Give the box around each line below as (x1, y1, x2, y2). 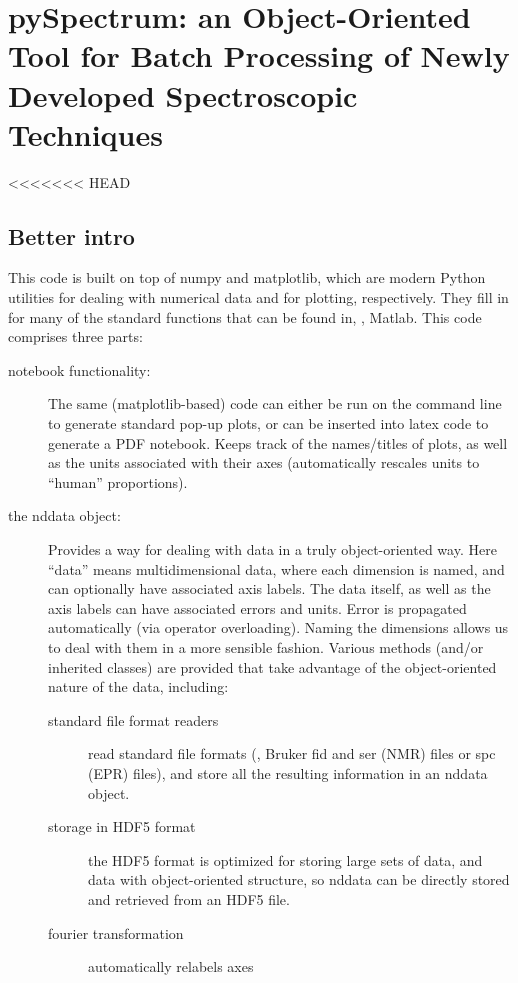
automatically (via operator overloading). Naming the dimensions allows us (48, 617, 509, 638)
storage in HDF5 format (48, 816, 196, 837)
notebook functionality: (8, 359, 151, 380)
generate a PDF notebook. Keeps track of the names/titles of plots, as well (48, 432, 508, 453)
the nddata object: (8, 505, 121, 526)
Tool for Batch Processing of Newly (8, 35, 510, 76)
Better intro (8, 220, 135, 251)
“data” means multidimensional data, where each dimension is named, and (48, 558, 505, 579)
